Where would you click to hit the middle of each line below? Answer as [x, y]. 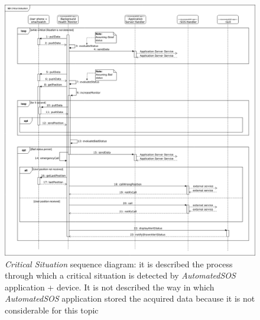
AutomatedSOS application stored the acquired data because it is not [130, 298]
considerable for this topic [52, 310]
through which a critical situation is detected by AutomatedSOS [120, 275]
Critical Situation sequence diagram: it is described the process [119, 264]
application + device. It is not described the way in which [110, 287]
